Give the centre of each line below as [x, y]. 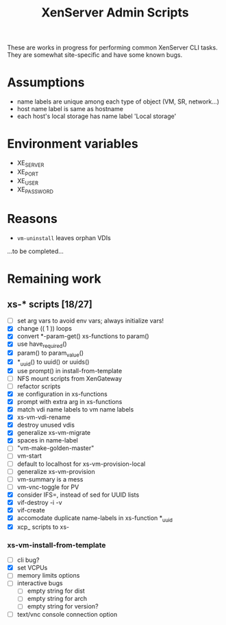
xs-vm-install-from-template [56, 545]
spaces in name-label [48, 440]
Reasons [33, 219]
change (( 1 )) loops [44, 329]
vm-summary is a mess [50, 479]
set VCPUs [32, 568]
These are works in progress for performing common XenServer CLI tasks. [112, 48]
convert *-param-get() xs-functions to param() [83, 336]
